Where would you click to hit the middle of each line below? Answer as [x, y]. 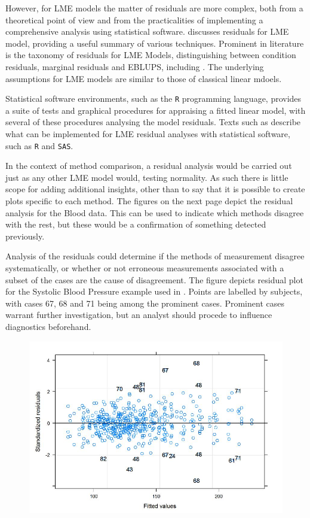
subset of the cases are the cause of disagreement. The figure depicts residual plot [154, 279]
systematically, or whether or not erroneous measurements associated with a [145, 268]
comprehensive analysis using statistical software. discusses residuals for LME [147, 31]
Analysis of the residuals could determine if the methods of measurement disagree [155, 256]
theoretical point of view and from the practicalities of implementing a [134, 19]
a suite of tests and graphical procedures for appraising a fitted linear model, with [156, 110]
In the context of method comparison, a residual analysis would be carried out [149, 166]
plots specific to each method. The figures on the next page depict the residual [149, 201]
